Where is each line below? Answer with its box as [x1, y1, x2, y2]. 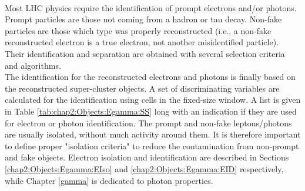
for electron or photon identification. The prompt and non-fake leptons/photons [5, 116, 292, 129]
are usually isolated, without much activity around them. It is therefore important [5, 128, 301, 140]
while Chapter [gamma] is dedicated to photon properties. [5, 174, 213, 186]
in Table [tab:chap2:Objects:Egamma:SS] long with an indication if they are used [5, 105, 297, 117]
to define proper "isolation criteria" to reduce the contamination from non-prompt [5, 139, 299, 152]
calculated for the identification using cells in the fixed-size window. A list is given [5, 93, 301, 106]
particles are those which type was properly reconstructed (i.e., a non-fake [5, 24, 272, 36]
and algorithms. [5, 59, 61, 71]
